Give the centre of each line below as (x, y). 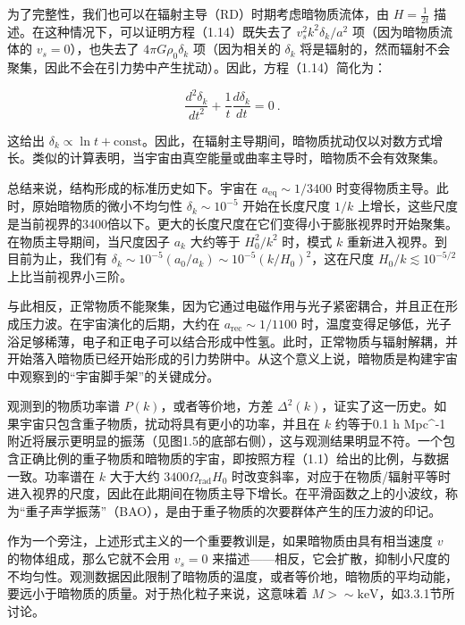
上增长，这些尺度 (407, 206)
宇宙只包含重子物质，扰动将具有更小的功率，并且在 (169, 423)
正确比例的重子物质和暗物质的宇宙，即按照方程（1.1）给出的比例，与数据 (234, 458)
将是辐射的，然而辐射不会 (375, 49)
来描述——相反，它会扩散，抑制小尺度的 (331, 558)
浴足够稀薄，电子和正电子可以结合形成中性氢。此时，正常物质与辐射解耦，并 (232, 341)
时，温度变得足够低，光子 (376, 323)
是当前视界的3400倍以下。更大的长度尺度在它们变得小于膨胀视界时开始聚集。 (232, 223)
